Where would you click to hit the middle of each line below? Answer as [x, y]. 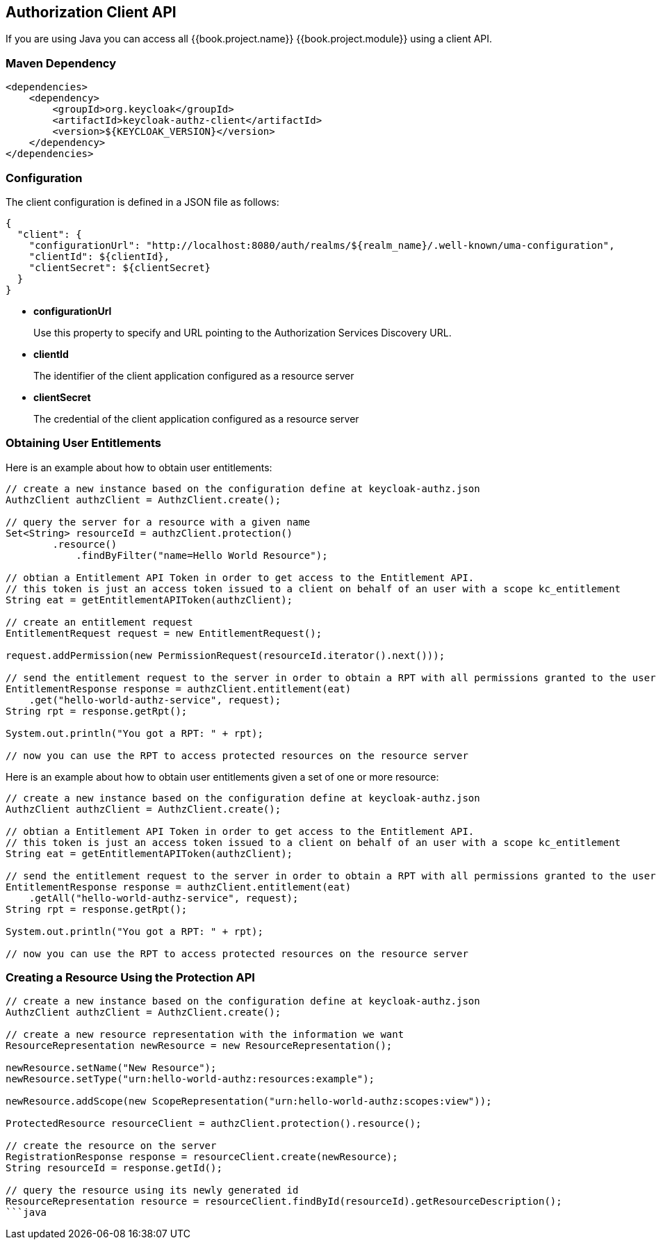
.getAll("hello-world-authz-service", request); [164, 898]
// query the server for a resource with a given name [158, 522]
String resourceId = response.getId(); [114, 1168]
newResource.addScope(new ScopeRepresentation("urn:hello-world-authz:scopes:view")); [249, 1101]
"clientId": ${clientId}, [99, 256]
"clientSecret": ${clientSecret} [120, 267]
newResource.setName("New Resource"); [111, 1068]
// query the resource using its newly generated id [152, 1190]
